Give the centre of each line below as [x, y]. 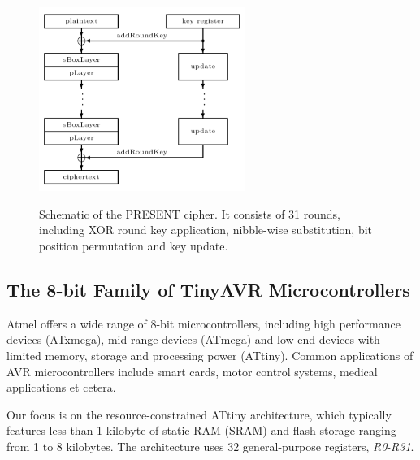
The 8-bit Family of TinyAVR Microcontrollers [208, 289]
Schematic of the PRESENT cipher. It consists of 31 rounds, [190, 213]
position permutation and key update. [134, 245]
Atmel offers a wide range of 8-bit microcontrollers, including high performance [204, 323]
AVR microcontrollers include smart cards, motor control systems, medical [192, 371]
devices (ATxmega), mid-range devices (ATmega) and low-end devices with [193, 339]
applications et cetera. [61, 387]
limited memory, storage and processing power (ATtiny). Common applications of [210, 355]
